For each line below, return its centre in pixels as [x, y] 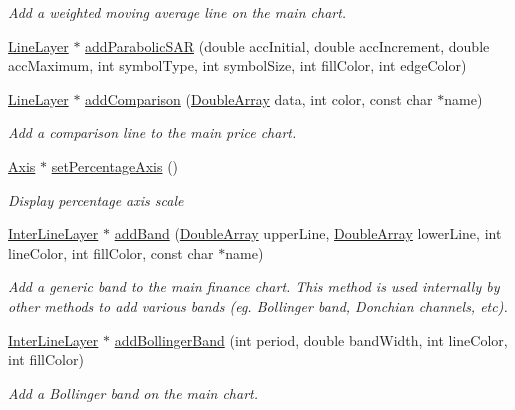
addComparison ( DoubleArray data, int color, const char [259, 98]
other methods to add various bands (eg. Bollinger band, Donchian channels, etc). [258, 305]
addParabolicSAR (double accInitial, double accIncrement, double [287, 45]
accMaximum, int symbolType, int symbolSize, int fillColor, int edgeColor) [237, 65]
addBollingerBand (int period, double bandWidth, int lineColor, [311, 339]
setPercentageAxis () [115, 165]
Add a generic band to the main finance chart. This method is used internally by [254, 286]
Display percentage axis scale [96, 199]
